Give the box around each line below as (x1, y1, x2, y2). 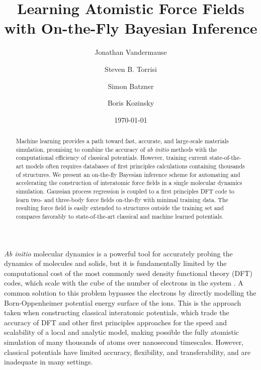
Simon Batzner (108, 80, 154, 91)
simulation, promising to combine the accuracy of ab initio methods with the (16, 145, 217, 153)
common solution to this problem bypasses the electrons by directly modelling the (4, 288, 256, 298)
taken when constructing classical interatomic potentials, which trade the (4, 307, 229, 318)
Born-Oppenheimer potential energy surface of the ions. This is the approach (4, 297, 241, 308)
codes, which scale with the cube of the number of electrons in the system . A (4, 277, 243, 288)
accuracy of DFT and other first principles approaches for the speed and (4, 317, 227, 327)
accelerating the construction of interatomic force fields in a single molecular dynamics (16, 178, 242, 187)
